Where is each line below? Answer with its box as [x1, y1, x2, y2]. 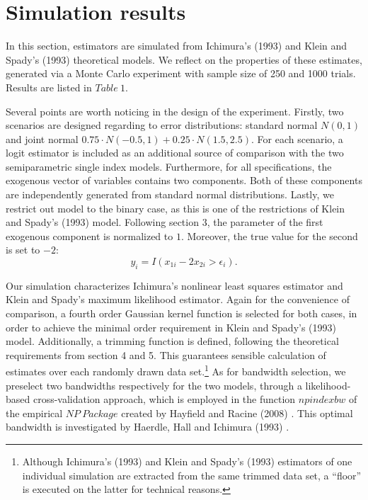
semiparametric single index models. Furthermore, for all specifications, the [6, 159, 332, 174]
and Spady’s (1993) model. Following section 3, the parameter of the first [6, 215, 323, 229]
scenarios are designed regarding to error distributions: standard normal [6, 118, 318, 132]
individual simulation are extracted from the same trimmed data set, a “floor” [22, 467, 362, 482]
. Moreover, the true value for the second [180, 228, 358, 243]
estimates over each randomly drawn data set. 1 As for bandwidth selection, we [6, 362, 346, 379]
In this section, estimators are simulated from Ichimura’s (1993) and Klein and [6, 38, 347, 53]
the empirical [6, 405, 63, 420]
